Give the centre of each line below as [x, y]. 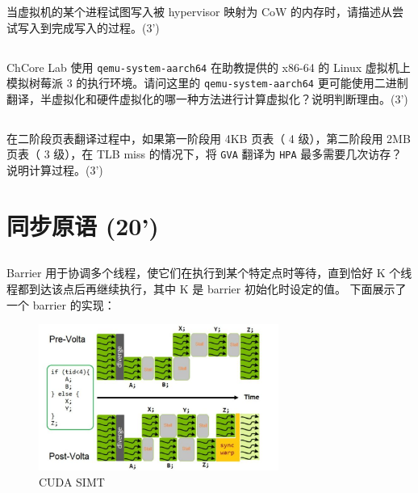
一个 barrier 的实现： [61, 304]
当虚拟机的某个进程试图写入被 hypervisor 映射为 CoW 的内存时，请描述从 [200, 11]
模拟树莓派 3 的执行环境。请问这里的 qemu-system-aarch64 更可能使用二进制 [207, 83]
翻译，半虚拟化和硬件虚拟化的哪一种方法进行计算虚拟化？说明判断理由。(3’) [207, 98]
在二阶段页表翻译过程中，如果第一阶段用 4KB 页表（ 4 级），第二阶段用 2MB [209, 138]
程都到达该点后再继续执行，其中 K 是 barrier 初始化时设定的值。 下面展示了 [207, 289]
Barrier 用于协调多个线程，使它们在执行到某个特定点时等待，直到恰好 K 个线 [209, 273]
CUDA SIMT [72, 482]
